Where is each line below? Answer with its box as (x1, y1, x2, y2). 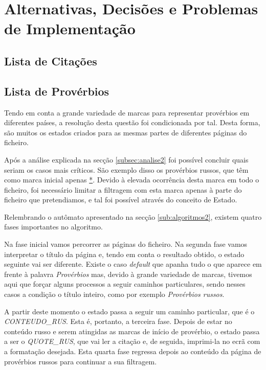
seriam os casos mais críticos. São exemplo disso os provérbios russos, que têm (4, 164, 249, 175)
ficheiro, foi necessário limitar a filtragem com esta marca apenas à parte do (4, 184, 242, 195)
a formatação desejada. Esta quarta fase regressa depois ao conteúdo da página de (4, 346, 261, 357)
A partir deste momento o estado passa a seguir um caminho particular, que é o (4, 306, 255, 316)
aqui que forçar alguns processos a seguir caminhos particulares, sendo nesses (4, 279, 246, 289)
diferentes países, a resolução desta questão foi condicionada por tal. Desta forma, (4, 117, 260, 128)
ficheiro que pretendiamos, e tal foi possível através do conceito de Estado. (4, 194, 237, 205)
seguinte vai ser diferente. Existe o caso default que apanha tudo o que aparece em (4, 259, 262, 269)
